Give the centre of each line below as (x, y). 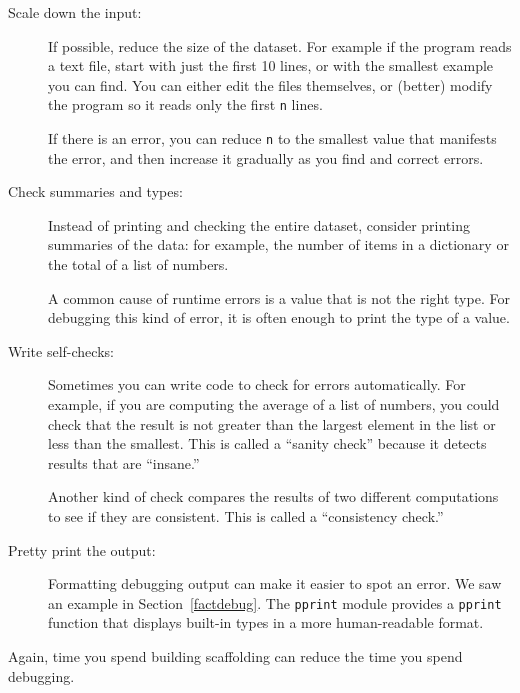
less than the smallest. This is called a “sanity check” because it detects (267, 443)
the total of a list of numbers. (138, 264)
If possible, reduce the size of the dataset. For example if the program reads (280, 45)
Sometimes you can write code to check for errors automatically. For (257, 384)
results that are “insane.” (124, 462)
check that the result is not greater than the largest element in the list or (272, 423)
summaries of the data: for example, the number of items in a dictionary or (278, 244)
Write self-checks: (61, 350)
